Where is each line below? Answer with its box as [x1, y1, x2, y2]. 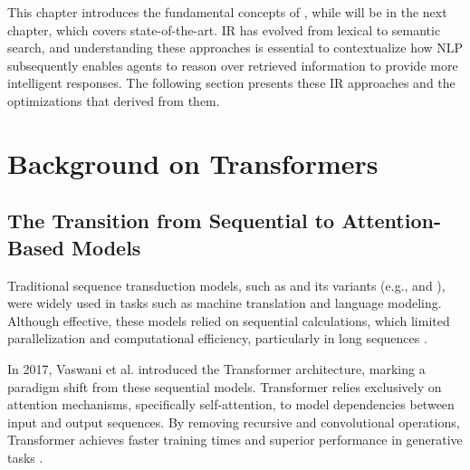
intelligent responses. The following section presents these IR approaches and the [7, 73, 456, 92]
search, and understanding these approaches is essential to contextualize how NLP [7, 38, 464, 57]
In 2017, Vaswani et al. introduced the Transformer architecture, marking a [7, 359, 426, 378]
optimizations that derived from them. [7, 91, 220, 110]
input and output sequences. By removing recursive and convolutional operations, [7, 412, 460, 431]
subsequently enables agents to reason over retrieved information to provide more [7, 55, 458, 74]
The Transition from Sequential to [7, 206, 335, 235]
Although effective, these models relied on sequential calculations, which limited [7, 311, 450, 330]
